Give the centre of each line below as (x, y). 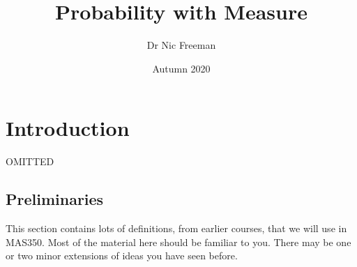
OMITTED (30, 161)
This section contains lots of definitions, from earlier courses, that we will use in (176, 228)
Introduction (68, 128)
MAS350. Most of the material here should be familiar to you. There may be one (178, 242)
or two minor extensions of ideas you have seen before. (122, 255)
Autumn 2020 (181, 68)
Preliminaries (55, 199)
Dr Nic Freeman (181, 45)
